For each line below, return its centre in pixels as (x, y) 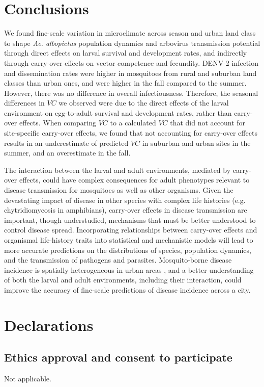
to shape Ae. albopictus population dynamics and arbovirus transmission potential (132, 43)
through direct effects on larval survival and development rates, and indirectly (126, 53)
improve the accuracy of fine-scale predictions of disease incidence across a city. (127, 289)
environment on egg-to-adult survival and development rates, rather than (118, 112)
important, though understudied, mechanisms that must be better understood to (130, 220)
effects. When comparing (57, 123)
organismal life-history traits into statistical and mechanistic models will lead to (129, 240)
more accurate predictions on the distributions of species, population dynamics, (128, 250)
